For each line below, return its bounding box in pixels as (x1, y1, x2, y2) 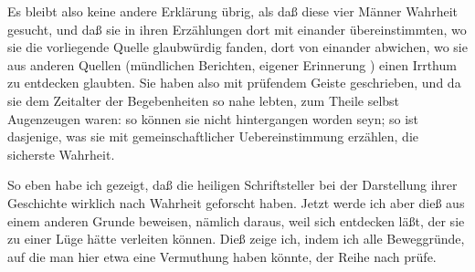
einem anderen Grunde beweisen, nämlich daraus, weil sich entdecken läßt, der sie (7, 211, 465, 230)
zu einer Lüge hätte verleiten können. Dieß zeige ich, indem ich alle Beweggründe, (7, 229, 465, 248)
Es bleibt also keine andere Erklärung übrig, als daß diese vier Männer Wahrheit (7, 2, 458, 20)
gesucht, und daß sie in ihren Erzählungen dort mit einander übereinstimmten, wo (7, 19, 467, 38)
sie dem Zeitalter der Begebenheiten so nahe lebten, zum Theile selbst (7, 90, 400, 110)
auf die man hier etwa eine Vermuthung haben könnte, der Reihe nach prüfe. (7, 246, 437, 266)
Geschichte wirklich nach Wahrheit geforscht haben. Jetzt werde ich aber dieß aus (7, 193, 465, 212)
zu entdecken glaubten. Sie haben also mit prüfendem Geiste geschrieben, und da (7, 73, 461, 92)
